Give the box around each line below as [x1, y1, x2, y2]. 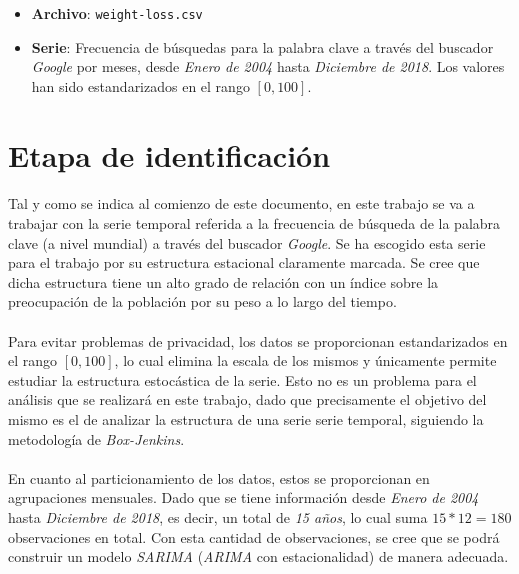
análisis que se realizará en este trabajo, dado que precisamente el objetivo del [8, 389, 487, 410]
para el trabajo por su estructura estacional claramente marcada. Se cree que [8, 252, 480, 273]
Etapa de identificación [8, 134, 331, 175]
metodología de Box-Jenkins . [8, 428, 185, 449]
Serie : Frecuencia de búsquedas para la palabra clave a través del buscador [31, 36, 494, 57]
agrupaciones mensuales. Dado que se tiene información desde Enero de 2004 [8, 487, 479, 508]
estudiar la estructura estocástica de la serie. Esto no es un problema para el [8, 369, 477, 390]
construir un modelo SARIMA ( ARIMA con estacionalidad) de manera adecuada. [8, 546, 509, 567]
